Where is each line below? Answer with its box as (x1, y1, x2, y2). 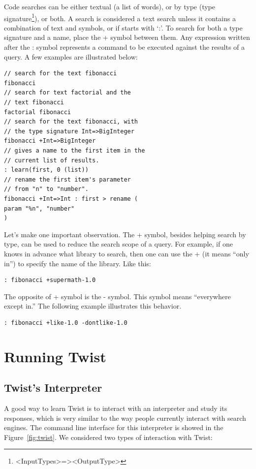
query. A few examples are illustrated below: (4, 51, 138, 62)
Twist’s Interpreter (4, 380, 102, 395)
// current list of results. (4, 156, 99, 164)
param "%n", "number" (4, 205, 75, 212)
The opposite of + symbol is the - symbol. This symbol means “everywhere (4, 291, 231, 301)
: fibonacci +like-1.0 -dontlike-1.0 (4, 319, 128, 326)
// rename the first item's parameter (4, 176, 131, 183)
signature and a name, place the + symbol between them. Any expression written (4, 32, 250, 42)
